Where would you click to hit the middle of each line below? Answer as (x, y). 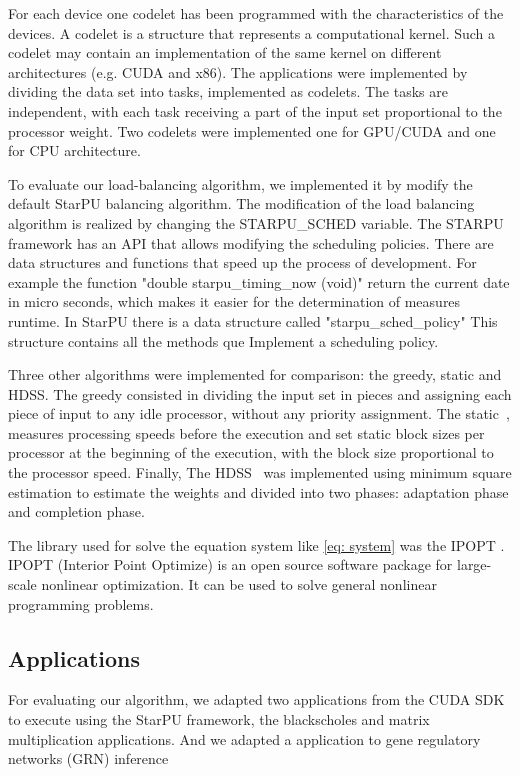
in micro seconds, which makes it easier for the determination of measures (234, 301)
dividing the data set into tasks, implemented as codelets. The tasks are (228, 91)
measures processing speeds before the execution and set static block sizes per (246, 432)
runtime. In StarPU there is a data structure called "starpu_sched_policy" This (253, 320)
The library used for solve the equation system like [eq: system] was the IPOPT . (256, 544)
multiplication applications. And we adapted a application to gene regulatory (244, 738)
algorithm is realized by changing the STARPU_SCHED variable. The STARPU (256, 222)
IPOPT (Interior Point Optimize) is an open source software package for (230, 564)
